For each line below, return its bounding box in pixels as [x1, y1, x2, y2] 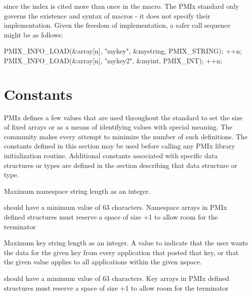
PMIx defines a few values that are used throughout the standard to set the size [4, 112, 243, 122]
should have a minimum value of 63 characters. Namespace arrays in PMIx [4, 202, 227, 212]
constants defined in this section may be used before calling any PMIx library [4, 141, 235, 151]
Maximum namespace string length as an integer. [4, 185, 151, 196]
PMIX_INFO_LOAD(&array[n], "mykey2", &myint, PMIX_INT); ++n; [4, 55, 222, 65]
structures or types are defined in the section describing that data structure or [4, 160, 237, 170]
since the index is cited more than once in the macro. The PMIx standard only [4, 1, 239, 11]
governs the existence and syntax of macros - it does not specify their [4, 10, 211, 20]
